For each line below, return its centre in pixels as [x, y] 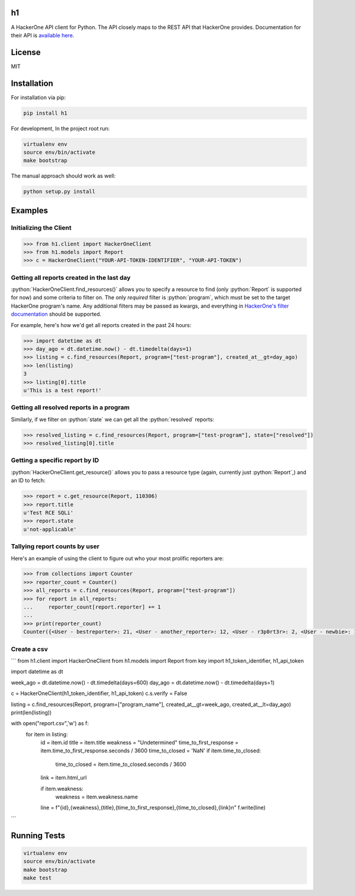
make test [38, 878]
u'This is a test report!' [62, 390]
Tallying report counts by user [55, 546]
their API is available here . [43, 35]
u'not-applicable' [50, 529]
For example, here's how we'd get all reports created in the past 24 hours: [101, 325]
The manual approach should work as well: [63, 176]
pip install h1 [45, 113]
